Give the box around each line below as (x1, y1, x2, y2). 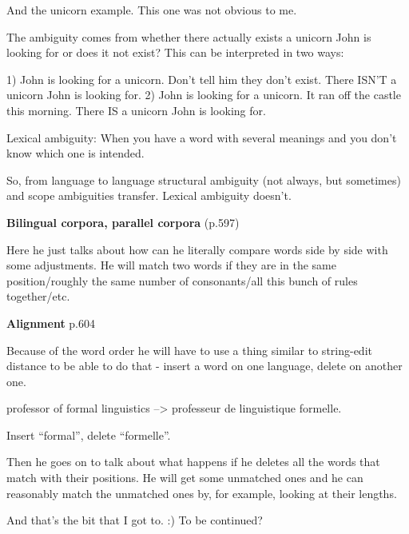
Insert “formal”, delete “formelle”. (6, 426, 171, 443)
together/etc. (6, 288, 70, 305)
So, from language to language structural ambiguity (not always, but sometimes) (6, 171, 401, 188)
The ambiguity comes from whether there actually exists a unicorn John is (6, 28, 371, 45)
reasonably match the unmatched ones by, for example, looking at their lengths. (6, 484, 397, 501)
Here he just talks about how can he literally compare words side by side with (6, 241, 388, 257)
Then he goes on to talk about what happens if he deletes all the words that (6, 453, 380, 470)
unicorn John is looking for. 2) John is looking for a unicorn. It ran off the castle (6, 86, 401, 103)
